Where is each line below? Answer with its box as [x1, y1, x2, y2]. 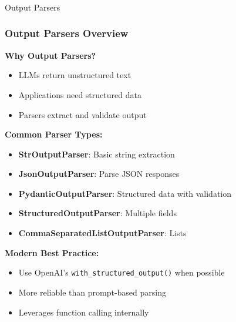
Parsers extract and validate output [18, 108, 147, 120]
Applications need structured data [18, 88, 141, 100]
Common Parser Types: [5, 128, 103, 140]
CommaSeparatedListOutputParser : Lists [18, 227, 187, 239]
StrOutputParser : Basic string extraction [18, 147, 175, 160]
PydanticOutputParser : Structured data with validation [18, 187, 232, 199]
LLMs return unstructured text [18, 69, 132, 81]
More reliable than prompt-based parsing [18, 286, 166, 298]
